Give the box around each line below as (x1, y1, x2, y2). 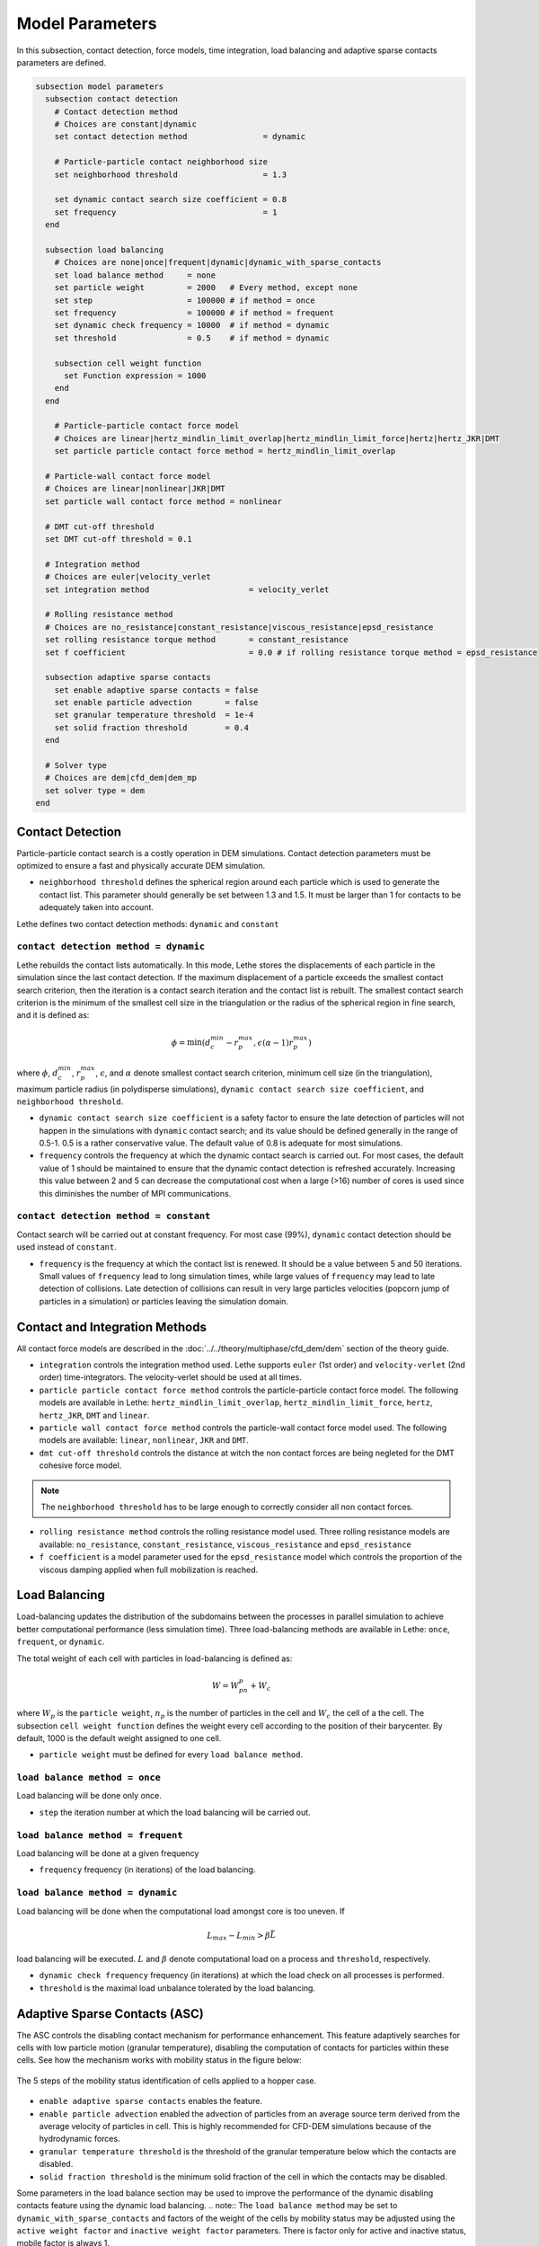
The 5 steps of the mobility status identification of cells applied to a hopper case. (16, 2075, 317, 2086)
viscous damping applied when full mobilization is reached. (39, 1564, 259, 1575)
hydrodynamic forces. (39, 2134, 120, 2144)
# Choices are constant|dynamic (54, 119, 198, 129)
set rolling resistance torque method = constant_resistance (45, 634, 349, 645)
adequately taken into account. (39, 902, 155, 913)
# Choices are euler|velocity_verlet (45, 571, 211, 582)
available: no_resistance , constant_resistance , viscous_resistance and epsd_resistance (39, 1539, 412, 1550)
